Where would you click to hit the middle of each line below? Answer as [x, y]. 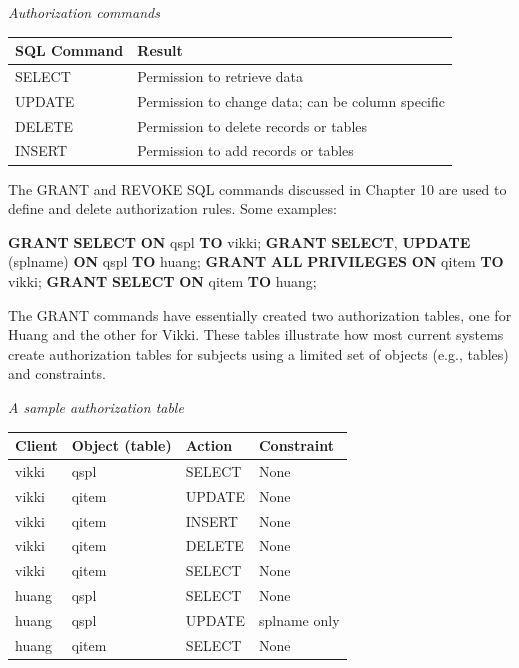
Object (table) [121, 445]
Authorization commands [84, 12]
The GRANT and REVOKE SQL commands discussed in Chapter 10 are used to [257, 188]
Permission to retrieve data [220, 75]
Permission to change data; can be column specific [291, 100]
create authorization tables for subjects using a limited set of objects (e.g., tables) [258, 353]
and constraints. [57, 373]
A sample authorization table [96, 406]
